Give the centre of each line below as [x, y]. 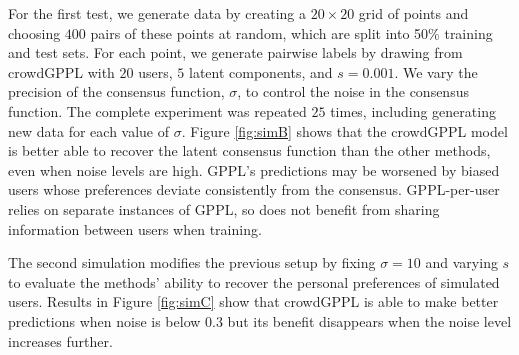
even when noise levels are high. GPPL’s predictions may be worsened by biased [254, 169]
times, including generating [413, 110]
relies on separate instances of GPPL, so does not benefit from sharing [224, 208]
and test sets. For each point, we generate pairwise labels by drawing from [235, 52]
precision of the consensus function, [116, 91]
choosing [34, 32]
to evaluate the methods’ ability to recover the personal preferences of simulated [254, 281]
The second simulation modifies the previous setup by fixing [192, 262]
